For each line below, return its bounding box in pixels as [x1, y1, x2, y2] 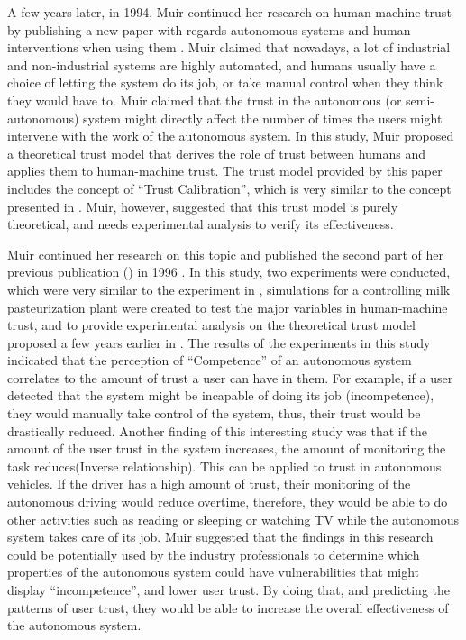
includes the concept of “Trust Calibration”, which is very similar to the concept [7, 178, 452, 197]
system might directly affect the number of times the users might [83, 108, 443, 127]
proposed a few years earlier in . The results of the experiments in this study [7, 333, 431, 352]
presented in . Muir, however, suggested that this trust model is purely [7, 197, 398, 215]
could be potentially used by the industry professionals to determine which [7, 544, 420, 563]
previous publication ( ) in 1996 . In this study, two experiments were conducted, [7, 262, 451, 281]
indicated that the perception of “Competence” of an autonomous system [7, 351, 412, 370]
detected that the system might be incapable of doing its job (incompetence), [7, 386, 434, 405]
